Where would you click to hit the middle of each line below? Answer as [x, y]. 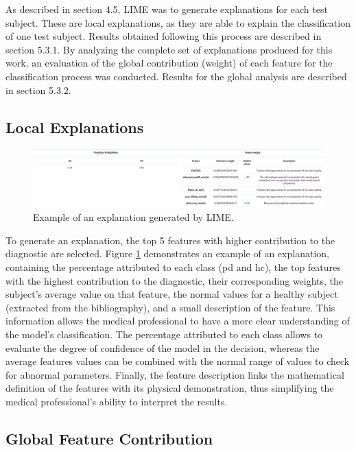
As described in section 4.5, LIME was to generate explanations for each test [167, 9]
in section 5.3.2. [38, 90]
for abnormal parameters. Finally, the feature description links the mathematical [175, 374]
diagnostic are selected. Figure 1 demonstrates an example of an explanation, [167, 253]
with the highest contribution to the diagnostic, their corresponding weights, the [175, 280]
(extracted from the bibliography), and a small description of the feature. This [170, 307]
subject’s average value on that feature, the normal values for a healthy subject [172, 294]
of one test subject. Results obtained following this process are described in [164, 36]
